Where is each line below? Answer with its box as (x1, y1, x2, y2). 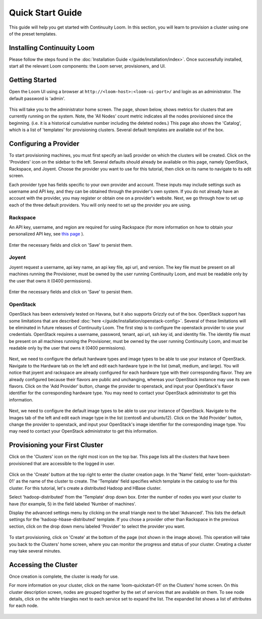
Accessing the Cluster (9, 561, 78, 569)
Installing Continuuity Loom (9, 44, 95, 52)
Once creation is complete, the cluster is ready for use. (9, 573, 119, 579)
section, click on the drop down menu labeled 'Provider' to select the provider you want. (9, 523, 185, 529)
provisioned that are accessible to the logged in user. (9, 460, 115, 466)
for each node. (9, 602, 39, 609)
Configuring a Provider (9, 139, 80, 148)
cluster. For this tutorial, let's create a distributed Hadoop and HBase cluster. (9, 485, 162, 491)
